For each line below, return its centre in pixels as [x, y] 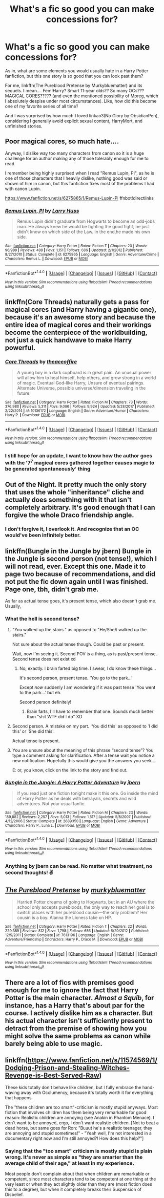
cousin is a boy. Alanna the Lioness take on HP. [64, 918]
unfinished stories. [24, 126]
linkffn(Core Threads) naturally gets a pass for [77, 302]
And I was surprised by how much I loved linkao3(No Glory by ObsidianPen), [82, 115]
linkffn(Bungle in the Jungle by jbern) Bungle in [78, 551]
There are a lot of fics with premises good [70, 982]
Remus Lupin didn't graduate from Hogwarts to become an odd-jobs [86, 221]
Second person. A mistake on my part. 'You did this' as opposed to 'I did [85, 726]
